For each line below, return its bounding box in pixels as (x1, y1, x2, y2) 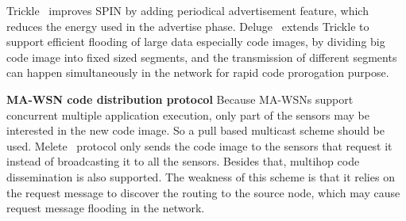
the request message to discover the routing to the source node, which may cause (6, 184, 400, 200)
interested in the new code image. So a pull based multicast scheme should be (6, 122, 385, 139)
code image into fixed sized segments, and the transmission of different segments (6, 48, 397, 65)
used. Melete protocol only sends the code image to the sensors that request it (6, 137, 392, 154)
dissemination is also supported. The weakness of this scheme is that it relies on (6, 168, 395, 185)
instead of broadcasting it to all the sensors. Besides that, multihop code (6, 153, 360, 170)
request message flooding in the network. (6, 200, 205, 216)
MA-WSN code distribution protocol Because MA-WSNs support (6, 90, 354, 107)
